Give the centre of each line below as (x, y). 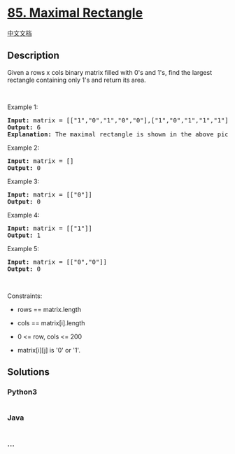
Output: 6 (24, 127)
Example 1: (23, 107)
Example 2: (23, 148)
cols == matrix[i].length (51, 322)
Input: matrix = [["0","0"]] (57, 262)
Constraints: (25, 296)
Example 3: (23, 181)
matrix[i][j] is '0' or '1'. (49, 350)
